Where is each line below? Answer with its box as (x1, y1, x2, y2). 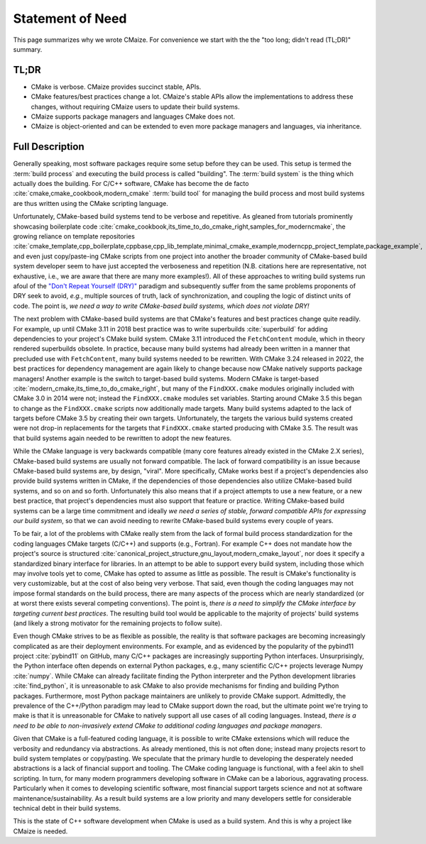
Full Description (13, 141, 84, 153)
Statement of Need (13, 11, 127, 26)
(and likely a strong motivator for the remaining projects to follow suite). (13, 618, 223, 627)
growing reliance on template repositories (13, 232, 135, 241)
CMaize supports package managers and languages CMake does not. (31, 112, 236, 121)
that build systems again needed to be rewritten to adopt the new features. (13, 434, 232, 442)
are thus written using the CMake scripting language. (13, 199, 168, 207)
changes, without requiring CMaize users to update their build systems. (31, 102, 240, 111)
